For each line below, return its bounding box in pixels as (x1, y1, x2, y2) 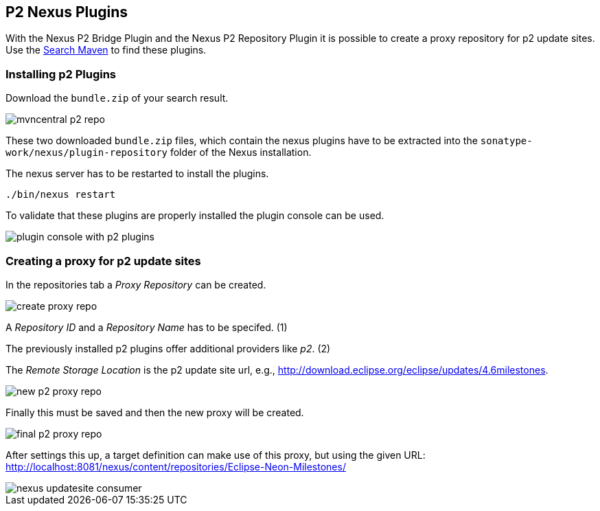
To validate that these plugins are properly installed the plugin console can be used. (5, 209, 384, 222)
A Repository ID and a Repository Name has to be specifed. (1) (5, 321, 288, 333)
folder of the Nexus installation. (170, 146, 312, 159)
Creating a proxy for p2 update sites (5, 253, 201, 268)
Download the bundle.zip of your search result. (5, 92, 229, 104)
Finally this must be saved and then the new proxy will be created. (5, 406, 304, 418)
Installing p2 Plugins (5, 67, 117, 81)
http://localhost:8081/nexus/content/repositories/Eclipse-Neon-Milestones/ (5, 460, 346, 473)
